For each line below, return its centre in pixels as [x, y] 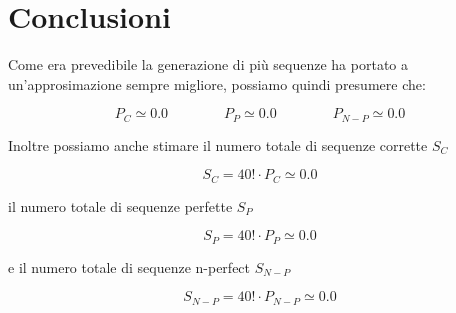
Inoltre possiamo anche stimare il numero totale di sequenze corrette [218, 144]
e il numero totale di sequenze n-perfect [129, 266]
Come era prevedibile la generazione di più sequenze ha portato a [208, 64]
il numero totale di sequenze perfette [120, 205]
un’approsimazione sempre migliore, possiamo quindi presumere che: [217, 83]
